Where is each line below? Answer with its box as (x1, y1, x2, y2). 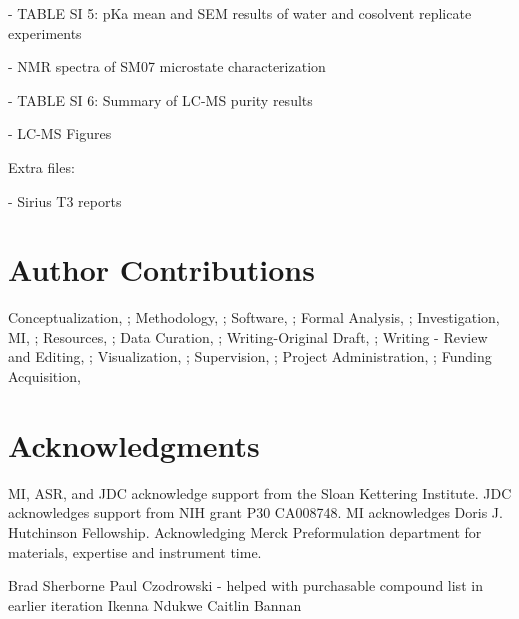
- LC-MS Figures (8, 123, 112, 144)
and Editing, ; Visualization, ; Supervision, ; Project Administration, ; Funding (8, 346, 492, 367)
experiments (8, 22, 82, 43)
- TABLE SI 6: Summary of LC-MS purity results (8, 89, 313, 110)
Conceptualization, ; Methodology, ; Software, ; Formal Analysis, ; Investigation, (8, 307, 500, 328)
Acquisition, (8, 366, 81, 387)
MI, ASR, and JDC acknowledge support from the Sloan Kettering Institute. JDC (8, 482, 512, 503)
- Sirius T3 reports (8, 190, 122, 211)
